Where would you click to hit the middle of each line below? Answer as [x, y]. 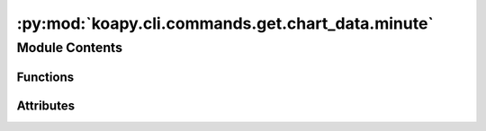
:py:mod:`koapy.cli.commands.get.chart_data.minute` [225, 23]
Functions [45, 77]
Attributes [46, 105]
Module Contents [70, 48]
